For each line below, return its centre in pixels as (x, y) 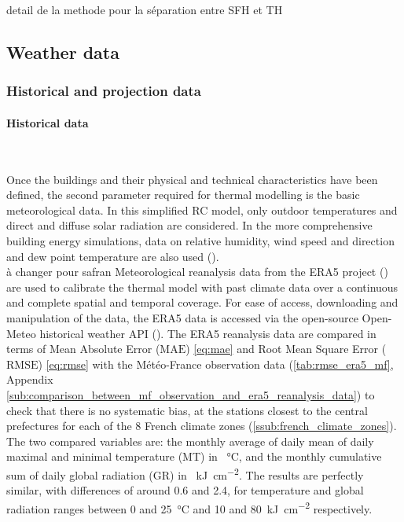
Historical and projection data (104, 91)
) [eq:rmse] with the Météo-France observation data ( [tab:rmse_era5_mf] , (216, 364)
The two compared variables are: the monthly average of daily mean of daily (190, 441)
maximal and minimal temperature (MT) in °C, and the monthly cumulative (194, 456)
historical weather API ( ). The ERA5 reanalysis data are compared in (208, 333)
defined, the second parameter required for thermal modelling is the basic (183, 195)
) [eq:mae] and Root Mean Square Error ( (286, 349)
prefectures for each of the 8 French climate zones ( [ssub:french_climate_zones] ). (202, 426)
